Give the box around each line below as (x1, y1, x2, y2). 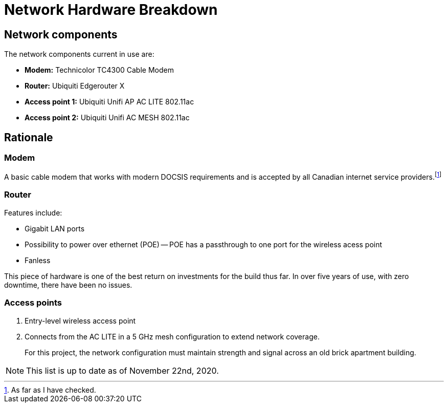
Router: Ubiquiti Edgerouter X (25, 81, 125, 91)
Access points (4, 297, 62, 308)
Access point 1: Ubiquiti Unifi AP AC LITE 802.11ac (25, 97, 194, 106)
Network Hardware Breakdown (4, 1, 218, 18)
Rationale (4, 131, 53, 144)
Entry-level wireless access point (25, 316, 136, 325)
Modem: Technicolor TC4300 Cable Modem (25, 66, 174, 75)
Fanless (25, 255, 51, 265)
